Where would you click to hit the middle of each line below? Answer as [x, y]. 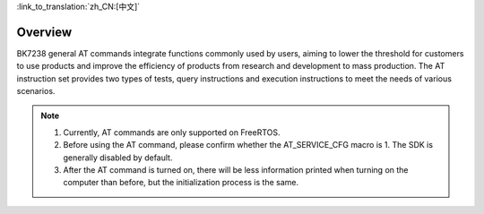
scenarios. [36, 91]
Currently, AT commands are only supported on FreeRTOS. [172, 132]
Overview [44, 32]
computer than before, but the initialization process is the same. [181, 183]
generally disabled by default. [118, 158]
